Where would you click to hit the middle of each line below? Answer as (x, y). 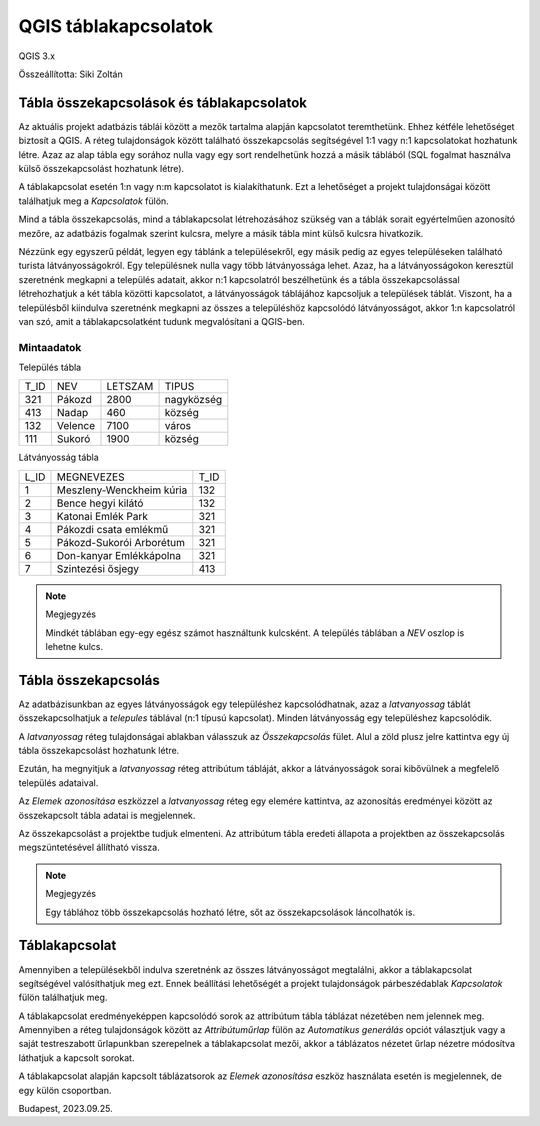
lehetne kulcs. (74, 647)
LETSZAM (130, 387)
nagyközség (193, 400)
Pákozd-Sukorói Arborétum (120, 542)
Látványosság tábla (58, 457)
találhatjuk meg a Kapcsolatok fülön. (93, 201)
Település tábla (50, 367)
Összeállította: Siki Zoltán (71, 74)
